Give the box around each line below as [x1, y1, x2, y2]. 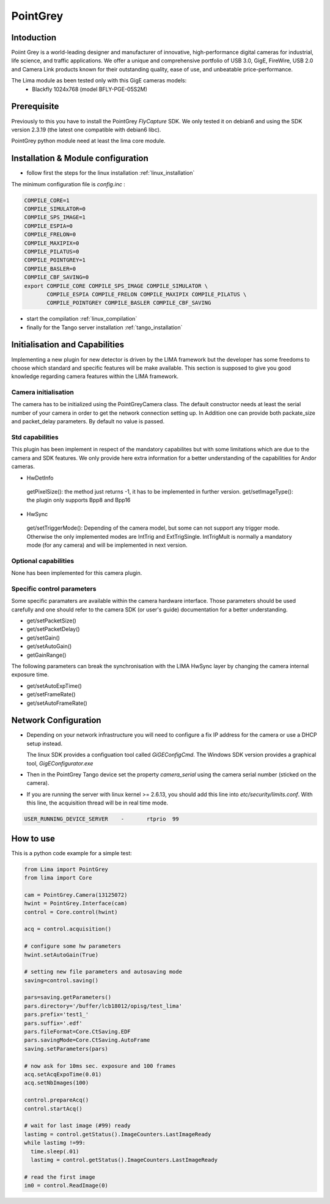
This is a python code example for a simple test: [11, 849, 133, 856]
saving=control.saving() [24, 977, 99, 983]
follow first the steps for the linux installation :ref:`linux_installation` [26, 169, 195, 177]
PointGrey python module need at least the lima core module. [11, 137, 166, 145]
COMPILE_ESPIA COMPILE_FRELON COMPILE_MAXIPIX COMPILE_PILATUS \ [46, 291, 247, 297]
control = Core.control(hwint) [24, 908, 119, 916]
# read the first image [24, 1173, 96, 1180]
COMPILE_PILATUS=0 [24, 248, 79, 255]
